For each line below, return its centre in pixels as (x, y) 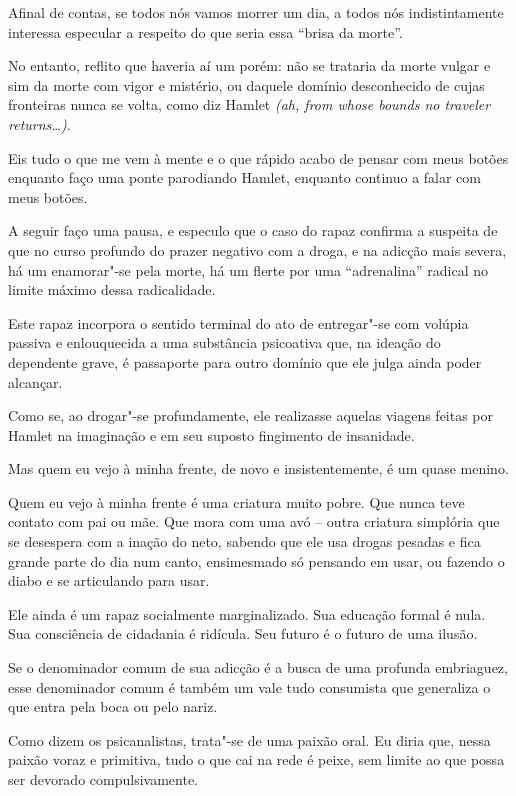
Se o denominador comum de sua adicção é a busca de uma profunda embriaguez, (258, 667)
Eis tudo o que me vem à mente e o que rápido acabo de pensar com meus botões (258, 157)
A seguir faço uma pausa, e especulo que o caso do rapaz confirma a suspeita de (253, 230)
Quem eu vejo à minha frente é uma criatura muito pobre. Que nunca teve (236, 501)
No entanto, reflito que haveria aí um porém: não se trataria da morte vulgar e (249, 65)
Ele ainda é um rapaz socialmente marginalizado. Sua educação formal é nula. (247, 613)
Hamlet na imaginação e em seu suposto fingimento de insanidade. (211, 434)
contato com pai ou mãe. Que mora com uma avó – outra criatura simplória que (254, 521)
